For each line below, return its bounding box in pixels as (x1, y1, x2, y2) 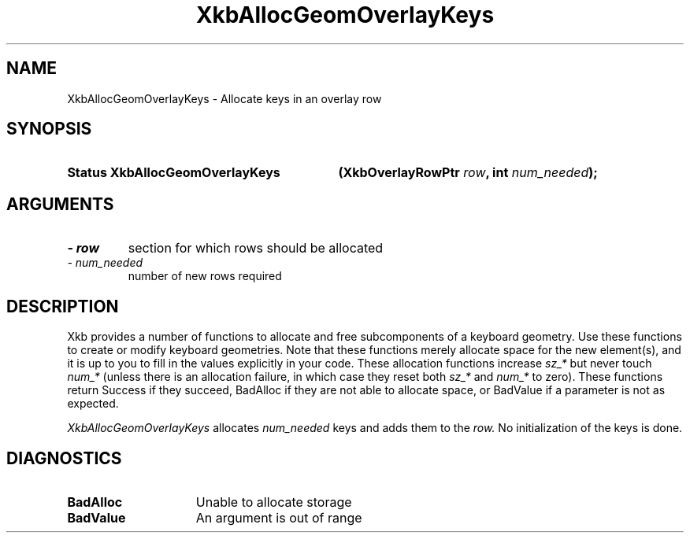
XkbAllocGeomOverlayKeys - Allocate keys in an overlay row (67, 91, 382, 105)
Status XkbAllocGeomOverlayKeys (67, 164, 280, 181)
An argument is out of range (195, 509, 362, 526)
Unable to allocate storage (195, 493, 352, 510)
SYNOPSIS (6, 119, 92, 139)
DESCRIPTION (6, 296, 119, 316)
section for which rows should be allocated (128, 240, 384, 257)
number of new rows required (128, 269, 282, 283)
